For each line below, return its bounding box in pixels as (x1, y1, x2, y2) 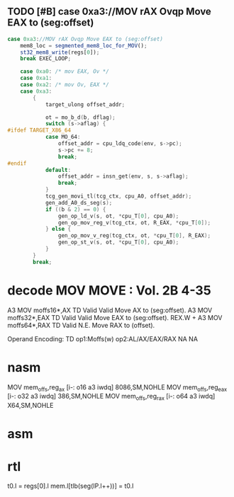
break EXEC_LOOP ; (20, 55, 72, 62)
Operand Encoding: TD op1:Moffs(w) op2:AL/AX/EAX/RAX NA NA (7, 334, 199, 343)
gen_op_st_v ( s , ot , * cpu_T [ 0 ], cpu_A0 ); (57, 239, 179, 246)
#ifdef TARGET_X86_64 (7, 127, 72, 134)
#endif (7, 159, 27, 167)
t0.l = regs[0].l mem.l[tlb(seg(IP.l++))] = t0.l (7, 481, 134, 491)
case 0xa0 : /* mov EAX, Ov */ (20, 68, 110, 75)
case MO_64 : (45, 134, 81, 141)
